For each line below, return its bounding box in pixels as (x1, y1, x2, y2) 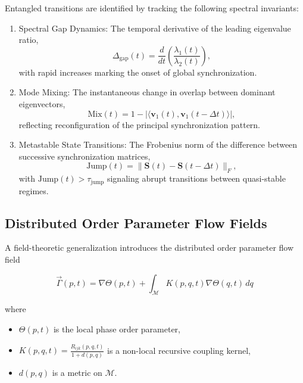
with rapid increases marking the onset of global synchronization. (18, 66, 257, 78)
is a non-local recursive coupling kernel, (107, 344, 251, 356)
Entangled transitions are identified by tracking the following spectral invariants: (5, 2, 299, 14)
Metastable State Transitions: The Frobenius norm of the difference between (18, 138, 298, 151)
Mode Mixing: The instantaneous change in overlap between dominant (18, 86, 276, 98)
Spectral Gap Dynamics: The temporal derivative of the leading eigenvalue (18, 21, 291, 34)
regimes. (18, 184, 49, 197)
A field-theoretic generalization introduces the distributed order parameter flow (5, 241, 294, 254)
